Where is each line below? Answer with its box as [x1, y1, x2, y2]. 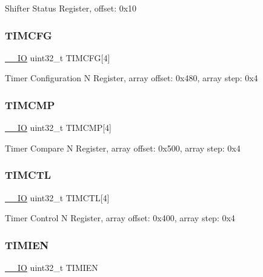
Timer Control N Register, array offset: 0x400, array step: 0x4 [5, 212, 235, 224]
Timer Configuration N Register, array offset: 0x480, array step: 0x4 [5, 72, 258, 84]
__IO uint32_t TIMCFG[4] [5, 51, 110, 64]
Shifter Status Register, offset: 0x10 [5, 2, 137, 14]
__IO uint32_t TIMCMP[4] [5, 121, 112, 134]
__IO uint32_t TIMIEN [5, 261, 98, 274]
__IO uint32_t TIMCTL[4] [5, 191, 110, 204]
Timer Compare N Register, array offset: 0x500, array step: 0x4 [5, 141, 241, 154]
